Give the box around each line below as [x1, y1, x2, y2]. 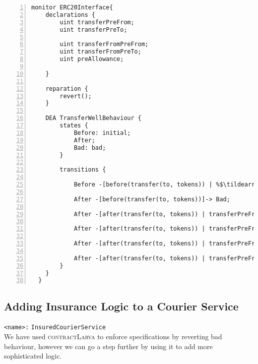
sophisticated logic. [4, 351, 62, 361]
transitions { [60, 166, 106, 174]
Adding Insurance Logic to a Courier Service [4, 298, 239, 313]
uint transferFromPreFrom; [60, 41, 149, 48]
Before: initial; [73, 129, 131, 136]
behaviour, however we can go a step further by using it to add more [4, 341, 213, 351]
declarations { [45, 11, 95, 18]
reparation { [45, 85, 88, 92]
